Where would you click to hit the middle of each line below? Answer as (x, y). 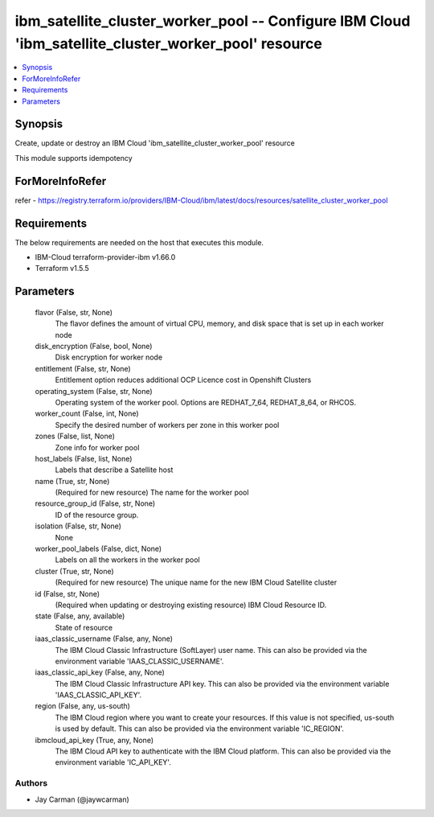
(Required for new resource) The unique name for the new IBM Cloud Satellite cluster (196, 582)
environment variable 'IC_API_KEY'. (113, 762)
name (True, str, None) (72, 481)
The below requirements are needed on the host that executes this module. (139, 242)
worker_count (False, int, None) (87, 413)
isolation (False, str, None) (78, 526)
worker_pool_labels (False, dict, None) (98, 549)
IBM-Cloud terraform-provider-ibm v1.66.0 (105, 257)
